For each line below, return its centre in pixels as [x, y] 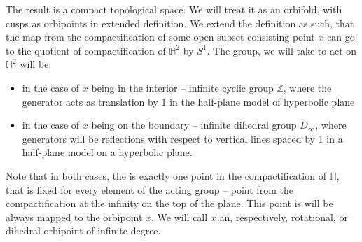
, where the [307, 87]
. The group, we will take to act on [282, 50]
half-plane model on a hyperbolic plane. [107, 152]
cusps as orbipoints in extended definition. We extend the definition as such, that [180, 23]
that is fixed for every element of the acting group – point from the [149, 189]
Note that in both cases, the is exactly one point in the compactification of [166, 175]
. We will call [180, 216]
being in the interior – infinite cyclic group [182, 87]
